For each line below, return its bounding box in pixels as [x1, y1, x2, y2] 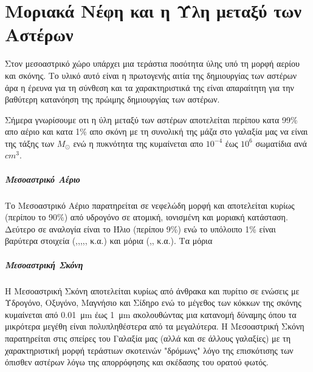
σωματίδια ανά [255, 137, 307, 149]
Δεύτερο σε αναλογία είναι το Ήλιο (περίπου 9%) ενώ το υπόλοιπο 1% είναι [5, 222, 276, 235]
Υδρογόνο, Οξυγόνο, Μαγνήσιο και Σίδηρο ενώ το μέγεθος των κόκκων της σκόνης [5, 296, 301, 309]
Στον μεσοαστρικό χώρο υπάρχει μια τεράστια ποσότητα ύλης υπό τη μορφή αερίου [5, 57, 300, 70]
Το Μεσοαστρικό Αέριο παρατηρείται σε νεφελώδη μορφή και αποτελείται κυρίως [5, 198, 295, 211]
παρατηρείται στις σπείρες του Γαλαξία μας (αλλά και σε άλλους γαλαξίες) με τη [5, 331, 291, 344]
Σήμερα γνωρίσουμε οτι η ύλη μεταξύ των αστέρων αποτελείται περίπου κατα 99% [5, 113, 298, 126]
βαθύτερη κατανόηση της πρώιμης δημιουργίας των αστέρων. [5, 93, 220, 106]
